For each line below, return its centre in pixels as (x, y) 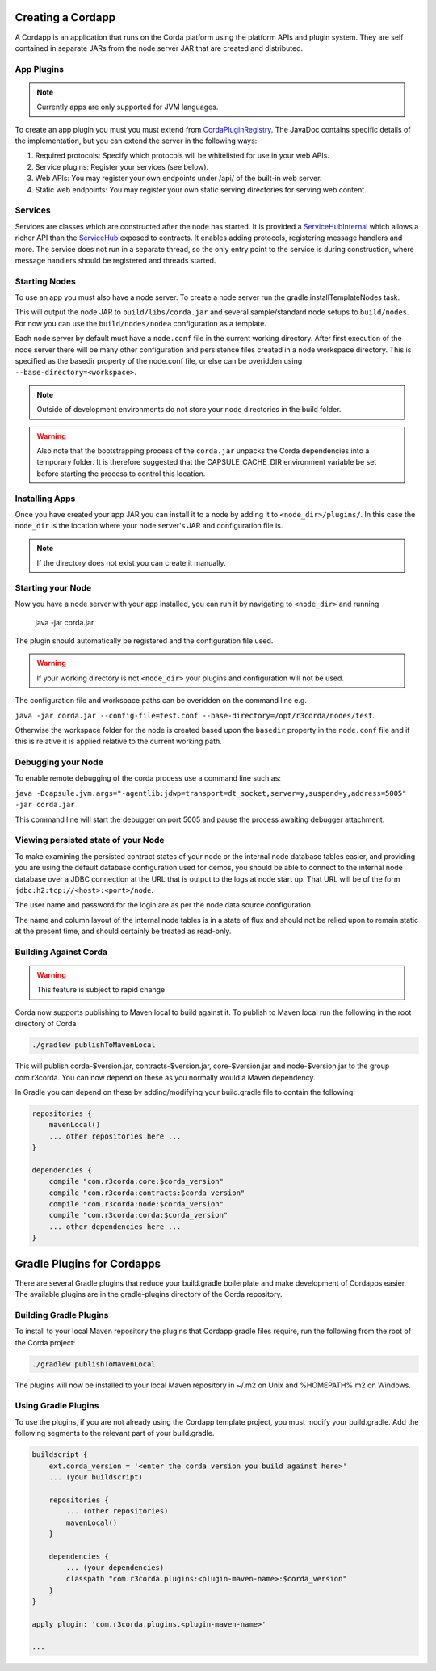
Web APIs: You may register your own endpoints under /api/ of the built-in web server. (178, 179)
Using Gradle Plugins (57, 1406)
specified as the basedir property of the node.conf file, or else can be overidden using (159, 361)
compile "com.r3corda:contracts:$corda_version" (147, 1193)
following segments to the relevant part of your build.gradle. (115, 1433)
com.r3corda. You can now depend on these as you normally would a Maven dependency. (165, 1077)
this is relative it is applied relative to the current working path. (118, 741)
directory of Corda (46, 1024)
